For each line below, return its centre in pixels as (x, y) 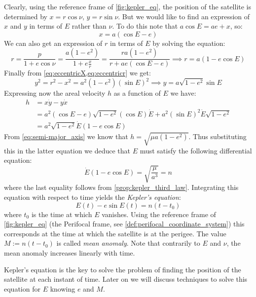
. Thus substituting (218, 136)
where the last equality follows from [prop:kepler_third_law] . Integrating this (121, 187)
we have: (183, 93)
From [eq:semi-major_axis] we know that (66, 136)
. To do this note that (145, 26)
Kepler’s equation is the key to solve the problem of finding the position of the (123, 269)
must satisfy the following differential (196, 150)
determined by (26, 16)
